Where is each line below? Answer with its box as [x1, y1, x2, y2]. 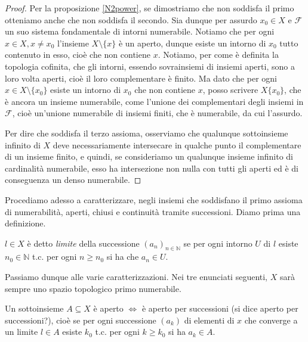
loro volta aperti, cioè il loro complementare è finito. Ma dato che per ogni [5, 71, 277, 84]
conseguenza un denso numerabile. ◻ [5, 173, 141, 186]
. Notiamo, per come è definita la [158, 48, 279, 61]
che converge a [244, 313, 298, 326]
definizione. [5, 217, 46, 229]
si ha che [106, 250, 139, 263]
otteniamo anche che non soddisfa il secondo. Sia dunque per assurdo [5, 13, 257, 26]
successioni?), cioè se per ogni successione [5, 313, 156, 326]
